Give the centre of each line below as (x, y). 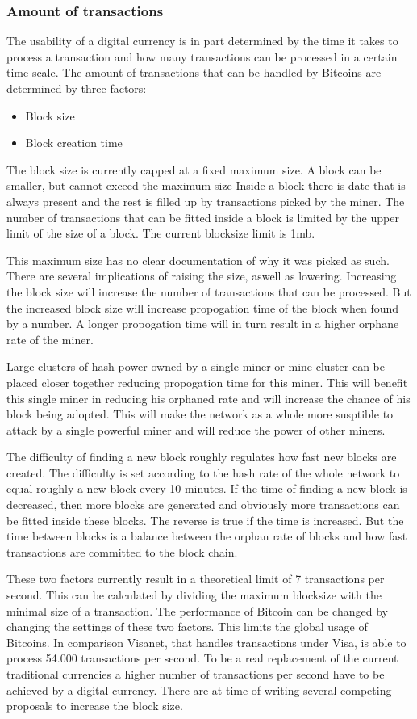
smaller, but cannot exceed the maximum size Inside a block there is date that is (206, 185)
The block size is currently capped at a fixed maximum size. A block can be (194, 169)
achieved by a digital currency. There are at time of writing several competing (199, 690)
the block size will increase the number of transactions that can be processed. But (209, 291)
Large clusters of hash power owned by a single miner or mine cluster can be (196, 366)
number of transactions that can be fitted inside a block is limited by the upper (203, 217)
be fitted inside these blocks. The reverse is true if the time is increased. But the (205, 520)
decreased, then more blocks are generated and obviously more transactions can (203, 505)
